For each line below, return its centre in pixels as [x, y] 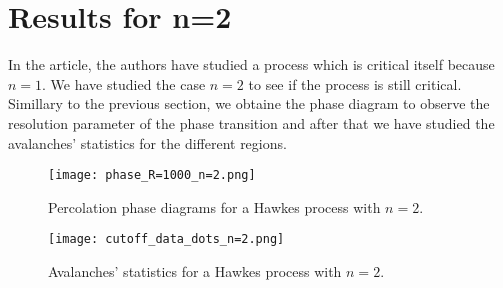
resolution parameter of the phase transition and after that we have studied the [251, 122]
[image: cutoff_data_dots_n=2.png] [166, 239]
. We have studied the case [124, 83]
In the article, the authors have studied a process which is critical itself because [251, 64]
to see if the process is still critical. [355, 83]
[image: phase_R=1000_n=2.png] [152, 175]
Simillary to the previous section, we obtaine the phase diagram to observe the [249, 103]
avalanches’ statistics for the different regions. [147, 142]
